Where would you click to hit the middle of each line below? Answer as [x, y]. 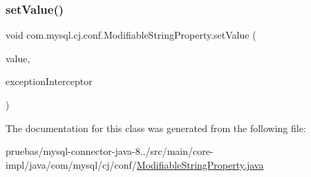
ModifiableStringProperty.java [200, 164]
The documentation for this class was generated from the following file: [156, 128]
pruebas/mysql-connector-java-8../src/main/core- [110, 151]
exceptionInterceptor [49, 81]
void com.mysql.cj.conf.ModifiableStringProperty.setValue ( [131, 35]
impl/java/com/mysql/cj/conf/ [71, 164]
